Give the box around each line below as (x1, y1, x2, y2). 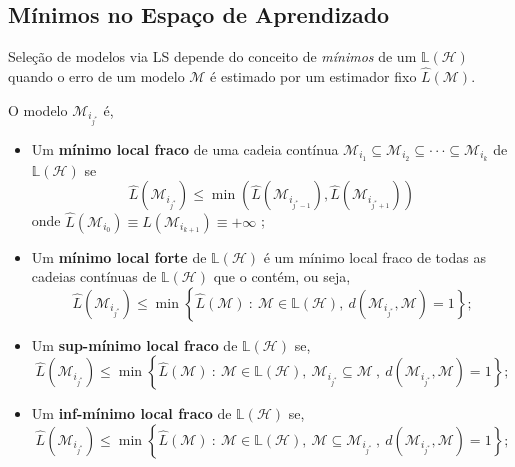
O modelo (8, 99, 68, 120)
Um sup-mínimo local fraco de (31, 334, 238, 355)
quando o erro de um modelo (8, 66, 185, 87)
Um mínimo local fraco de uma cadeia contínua (31, 138, 339, 159)
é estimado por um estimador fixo (210, 66, 417, 87)
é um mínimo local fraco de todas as (263, 246, 486, 267)
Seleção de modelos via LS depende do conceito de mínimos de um (8, 46, 417, 67)
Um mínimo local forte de (31, 246, 207, 267)
